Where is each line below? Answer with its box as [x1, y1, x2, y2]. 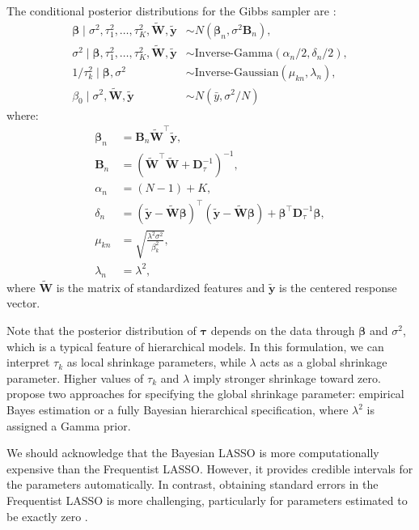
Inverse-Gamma [194, 48, 273, 60]
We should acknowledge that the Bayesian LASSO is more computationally [6, 444, 379, 461]
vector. [6, 295, 40, 312]
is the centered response [279, 278, 397, 295]
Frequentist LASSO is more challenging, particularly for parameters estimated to [6, 492, 408, 509]
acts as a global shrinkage [260, 354, 387, 371]
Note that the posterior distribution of [6, 322, 197, 339]
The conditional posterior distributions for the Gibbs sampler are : [6, 2, 336, 19]
